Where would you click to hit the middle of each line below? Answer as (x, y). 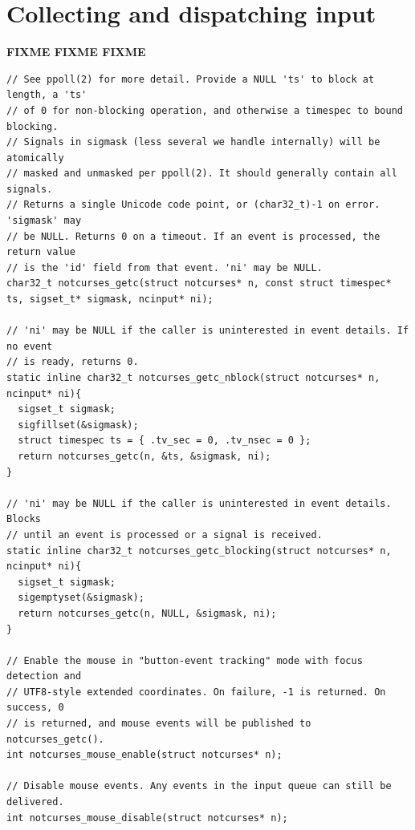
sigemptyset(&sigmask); (81, 598)
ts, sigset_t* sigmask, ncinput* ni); (110, 300)
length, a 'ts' (47, 95)
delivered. (35, 802)
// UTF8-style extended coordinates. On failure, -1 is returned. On (196, 692)
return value (41, 252)
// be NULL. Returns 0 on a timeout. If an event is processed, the (193, 236)
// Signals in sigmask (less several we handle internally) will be (193, 142)
